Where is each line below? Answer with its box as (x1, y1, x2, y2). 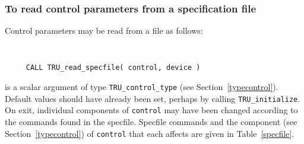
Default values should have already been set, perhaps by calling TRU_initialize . (5, 92, 300, 104)
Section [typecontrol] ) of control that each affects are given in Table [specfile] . (5, 127, 294, 139)
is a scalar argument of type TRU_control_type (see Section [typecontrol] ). (5, 81, 278, 93)
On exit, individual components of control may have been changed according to (5, 104, 298, 116)
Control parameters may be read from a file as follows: (5, 24, 203, 37)
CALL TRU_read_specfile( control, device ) (26, 63, 201, 72)
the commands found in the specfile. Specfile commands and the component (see (5, 116, 297, 128)
